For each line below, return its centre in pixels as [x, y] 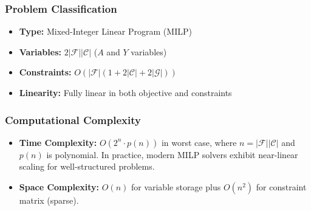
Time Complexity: [58, 142]
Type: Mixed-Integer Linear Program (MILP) [105, 31]
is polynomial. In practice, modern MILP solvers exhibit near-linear [172, 154]
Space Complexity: [59, 187]
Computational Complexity [73, 119]
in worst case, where [199, 142]
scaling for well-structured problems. [87, 166]
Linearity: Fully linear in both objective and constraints [125, 92]
